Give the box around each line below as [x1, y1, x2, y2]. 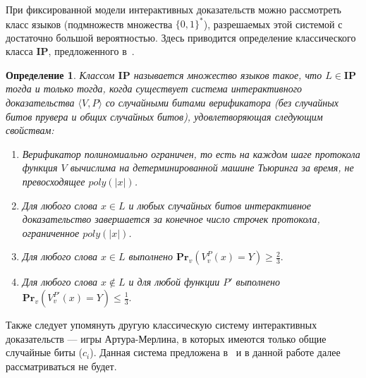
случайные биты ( [6, 345, 83, 360]
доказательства [6, 95, 75, 110]
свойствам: [6, 123, 54, 138]
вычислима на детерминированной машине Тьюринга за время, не [70, 160, 354, 175]
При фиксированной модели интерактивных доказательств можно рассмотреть [6, 2, 341, 16]
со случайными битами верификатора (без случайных [105, 95, 338, 110]
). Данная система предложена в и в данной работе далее [90, 345, 341, 360]
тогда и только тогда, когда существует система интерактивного [6, 81, 303, 96]
